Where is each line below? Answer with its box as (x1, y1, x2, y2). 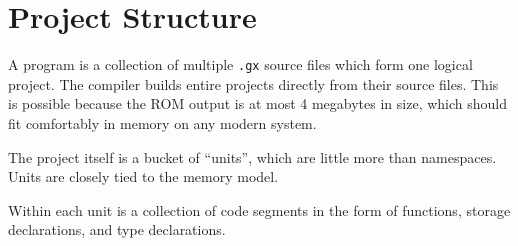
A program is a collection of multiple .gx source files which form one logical (8, 54, 473, 75)
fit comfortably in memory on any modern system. (8, 112, 317, 133)
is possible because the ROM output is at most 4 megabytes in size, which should (8, 93, 507, 114)
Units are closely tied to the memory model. (8, 166, 279, 187)
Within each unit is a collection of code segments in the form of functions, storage (8, 199, 511, 220)
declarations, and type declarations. (8, 219, 226, 240)
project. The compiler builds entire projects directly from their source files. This (8, 73, 499, 94)
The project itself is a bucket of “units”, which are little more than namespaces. (8, 146, 497, 167)
